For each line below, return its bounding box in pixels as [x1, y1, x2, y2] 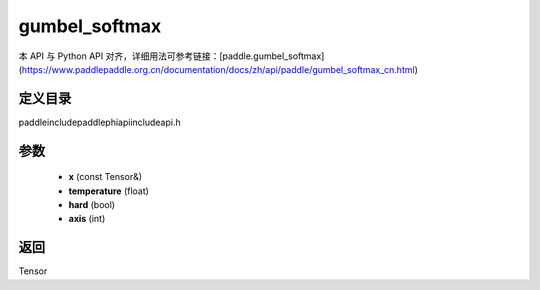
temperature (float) [68, 185, 150, 197]
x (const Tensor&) [68, 171, 143, 183]
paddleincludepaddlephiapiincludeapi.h [18, 116, 181, 128]
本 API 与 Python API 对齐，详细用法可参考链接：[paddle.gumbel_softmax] [18, 50, 325, 62]
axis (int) [68, 213, 106, 225]
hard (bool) [68, 199, 115, 211]
